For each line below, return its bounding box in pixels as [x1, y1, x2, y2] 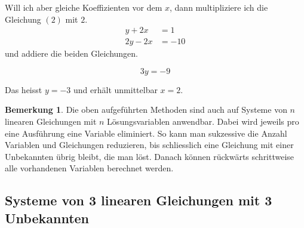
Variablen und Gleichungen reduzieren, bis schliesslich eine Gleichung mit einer [5, 138, 294, 151]
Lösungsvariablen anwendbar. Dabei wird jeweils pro [107, 115, 299, 128]
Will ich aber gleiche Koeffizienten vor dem [5, 1, 162, 13]
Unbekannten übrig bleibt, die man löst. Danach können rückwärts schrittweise [5, 150, 294, 162]
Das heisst [5, 83, 42, 95]
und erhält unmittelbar [73, 83, 158, 95]
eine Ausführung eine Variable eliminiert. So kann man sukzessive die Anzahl [5, 127, 287, 139]
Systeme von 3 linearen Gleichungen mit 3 [5, 191, 272, 209]
